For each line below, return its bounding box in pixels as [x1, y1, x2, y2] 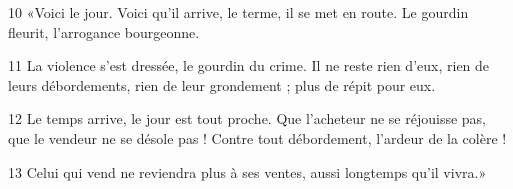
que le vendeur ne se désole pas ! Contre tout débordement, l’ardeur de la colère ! [8, 127, 507, 148]
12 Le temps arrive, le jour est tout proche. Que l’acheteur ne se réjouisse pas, [8, 108, 487, 129]
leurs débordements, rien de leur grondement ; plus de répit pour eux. [8, 74, 436, 95]
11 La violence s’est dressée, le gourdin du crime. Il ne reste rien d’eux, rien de [8, 55, 490, 76]
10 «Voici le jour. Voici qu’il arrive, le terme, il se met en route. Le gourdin [8, 2, 469, 22]
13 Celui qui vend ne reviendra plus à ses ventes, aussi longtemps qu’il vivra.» [8, 161, 487, 182]
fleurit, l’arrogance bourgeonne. [8, 21, 200, 42]
